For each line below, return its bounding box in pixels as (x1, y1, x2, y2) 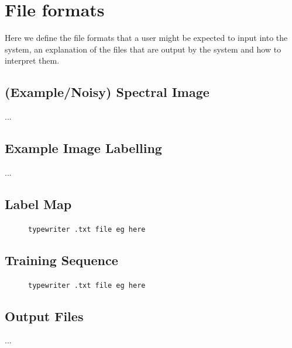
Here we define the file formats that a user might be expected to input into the (5, 32, 288, 44)
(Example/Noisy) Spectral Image (5, 83, 209, 101)
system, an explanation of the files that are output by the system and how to (5, 43, 281, 55)
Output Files (5, 307, 84, 325)
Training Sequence (5, 250, 118, 269)
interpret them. (5, 54, 60, 67)
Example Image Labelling (5, 139, 162, 157)
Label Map (5, 194, 72, 213)
